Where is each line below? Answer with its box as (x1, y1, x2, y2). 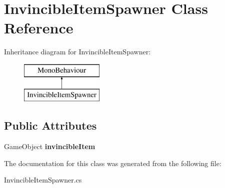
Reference (4, 17, 73, 38)
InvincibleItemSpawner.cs (4, 175, 82, 185)
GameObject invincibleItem (4, 141, 95, 152)
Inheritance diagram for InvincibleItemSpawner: (4, 46, 151, 57)
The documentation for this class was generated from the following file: (4, 158, 221, 168)
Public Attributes (4, 118, 97, 133)
